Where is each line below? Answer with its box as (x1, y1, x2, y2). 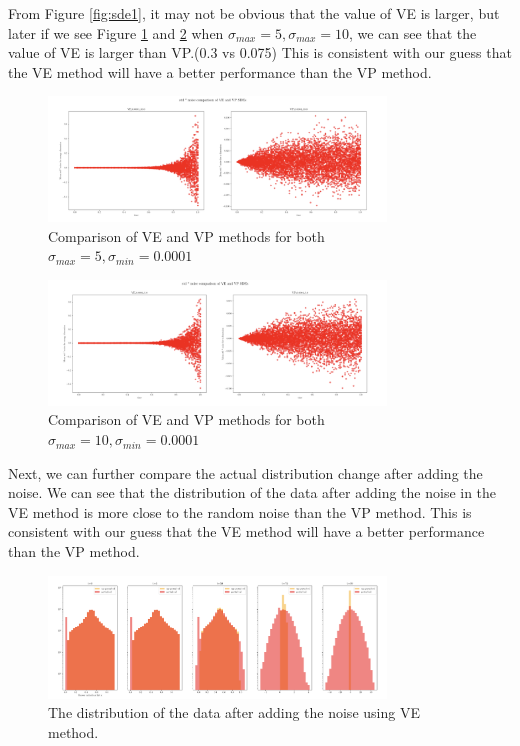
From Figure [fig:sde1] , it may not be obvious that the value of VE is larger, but (8, 3, 500, 23)
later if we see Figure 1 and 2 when (8, 22, 224, 43)
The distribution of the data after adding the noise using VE (48, 702, 420, 723)
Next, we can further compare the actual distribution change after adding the (8, 462, 483, 483)
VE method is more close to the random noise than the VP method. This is (8, 501, 472, 522)
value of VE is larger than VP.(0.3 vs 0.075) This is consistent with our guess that (8, 42, 512, 63)
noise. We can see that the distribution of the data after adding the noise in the (8, 482, 497, 503)
